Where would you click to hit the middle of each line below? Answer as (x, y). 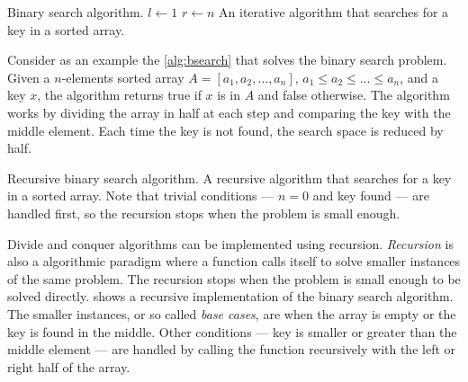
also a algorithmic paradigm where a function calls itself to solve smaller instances (234, 261)
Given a (29, 77)
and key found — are (371, 195)
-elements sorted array (123, 77)
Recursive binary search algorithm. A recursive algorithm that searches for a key (229, 178)
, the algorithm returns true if (119, 95)
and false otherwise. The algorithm (354, 95)
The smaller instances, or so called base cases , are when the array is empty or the (232, 313)
